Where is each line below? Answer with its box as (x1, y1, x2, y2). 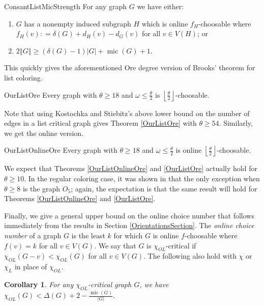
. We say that (94, 240, 136, 251)
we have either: (137, 1, 184, 11)
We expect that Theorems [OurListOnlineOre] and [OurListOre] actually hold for (4, 163, 257, 174)
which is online (141, 18, 188, 29)
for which (113, 230, 143, 240)
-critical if (165, 240, 196, 251)
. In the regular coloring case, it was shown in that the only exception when (24, 173, 260, 183)
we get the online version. (4, 127, 84, 138)
